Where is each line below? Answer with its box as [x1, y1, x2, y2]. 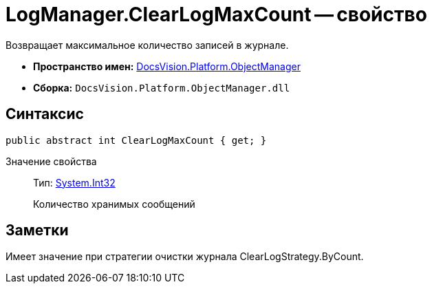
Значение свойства [6, 155, 97, 167]
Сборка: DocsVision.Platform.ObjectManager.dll [33, 81, 290, 94]
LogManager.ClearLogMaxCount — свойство [6, 3, 427, 26]
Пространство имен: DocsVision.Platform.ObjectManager [33, 60, 301, 72]
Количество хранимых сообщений [33, 197, 195, 210]
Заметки [6, 222, 69, 239]
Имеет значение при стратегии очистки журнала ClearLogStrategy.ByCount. [6, 250, 364, 263]
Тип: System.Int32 [33, 176, 116, 189]
